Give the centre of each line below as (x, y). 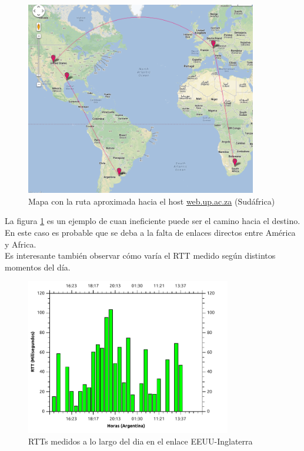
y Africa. (21, 244)
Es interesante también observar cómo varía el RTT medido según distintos (140, 255)
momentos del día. (38, 267)
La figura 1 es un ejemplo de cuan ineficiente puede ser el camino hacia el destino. (153, 221)
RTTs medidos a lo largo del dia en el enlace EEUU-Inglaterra (141, 441)
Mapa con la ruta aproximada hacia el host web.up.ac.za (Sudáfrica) (152, 201)
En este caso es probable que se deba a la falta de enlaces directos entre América (150, 233)
